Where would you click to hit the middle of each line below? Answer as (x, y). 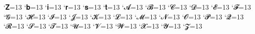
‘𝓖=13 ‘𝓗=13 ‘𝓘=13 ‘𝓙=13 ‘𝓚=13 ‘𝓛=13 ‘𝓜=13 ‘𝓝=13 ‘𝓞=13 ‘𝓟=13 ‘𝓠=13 (124, 16)
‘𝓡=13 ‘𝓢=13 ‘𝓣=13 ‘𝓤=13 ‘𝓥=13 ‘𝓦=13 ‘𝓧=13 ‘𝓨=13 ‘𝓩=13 (103, 26)
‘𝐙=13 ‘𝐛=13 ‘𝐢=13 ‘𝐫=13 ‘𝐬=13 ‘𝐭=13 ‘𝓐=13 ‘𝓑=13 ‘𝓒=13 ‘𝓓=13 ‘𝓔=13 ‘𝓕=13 (127, 7)
